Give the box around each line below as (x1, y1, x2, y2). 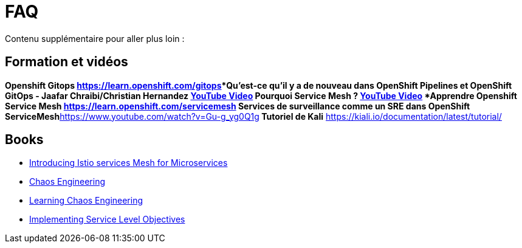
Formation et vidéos (5, 54, 128, 70)
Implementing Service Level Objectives (29, 214, 185, 225)
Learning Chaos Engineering (29, 195, 143, 206)
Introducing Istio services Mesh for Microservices (29, 157, 228, 168)
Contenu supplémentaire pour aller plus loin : (5, 33, 185, 44)
